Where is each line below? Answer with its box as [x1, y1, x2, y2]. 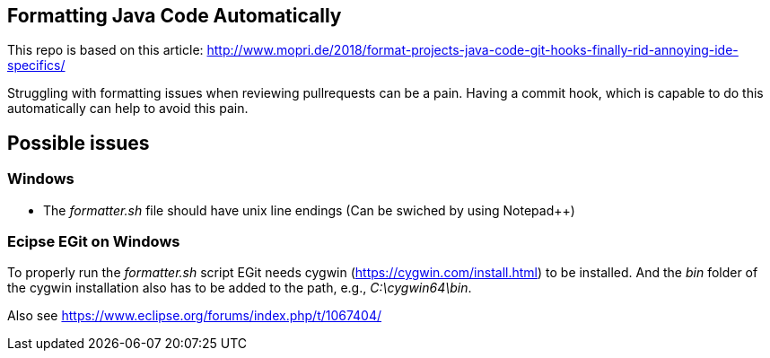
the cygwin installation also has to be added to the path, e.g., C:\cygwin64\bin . [7, 280, 472, 296]
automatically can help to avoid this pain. [7, 100, 249, 117]
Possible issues [7, 131, 150, 154]
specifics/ [7, 57, 66, 74]
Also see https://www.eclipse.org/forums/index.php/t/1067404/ [7, 308, 382, 324]
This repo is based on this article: [7, 42, 204, 58]
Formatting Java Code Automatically [7, 4, 342, 27]
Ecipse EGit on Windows [7, 232, 180, 251]
